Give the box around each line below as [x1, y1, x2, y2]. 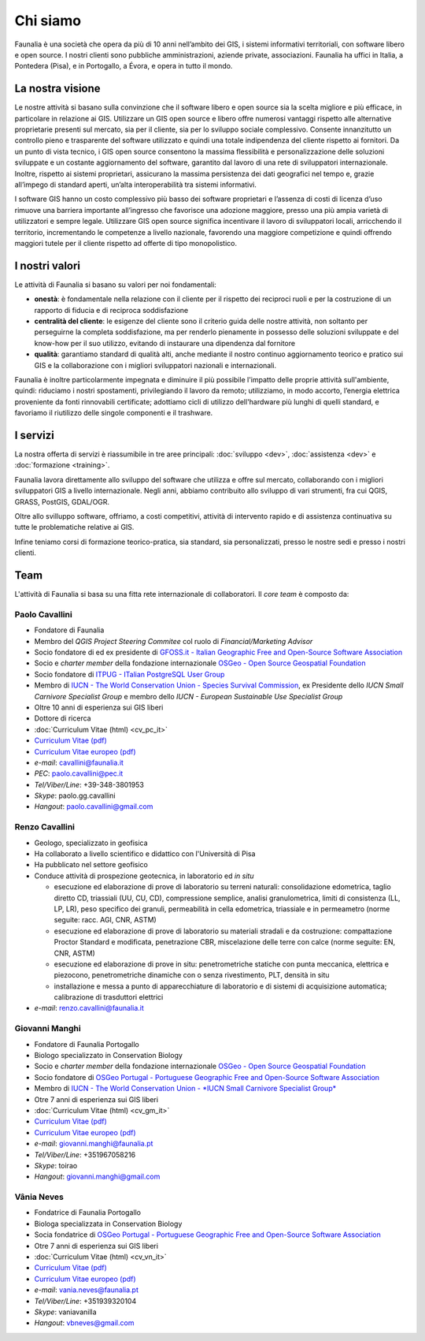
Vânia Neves [14, 1191, 65, 1202]
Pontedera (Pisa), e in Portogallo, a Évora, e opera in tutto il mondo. [14, 61, 233, 71]
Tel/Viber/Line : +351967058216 [34, 1149, 136, 1159]
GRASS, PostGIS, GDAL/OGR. [14, 497, 110, 506]
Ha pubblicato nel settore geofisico [34, 860, 149, 870]
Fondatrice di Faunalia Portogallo [34, 1208, 142, 1217]
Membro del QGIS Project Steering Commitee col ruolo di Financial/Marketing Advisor [34, 636, 313, 646]
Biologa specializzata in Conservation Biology [34, 1219, 183, 1228]
